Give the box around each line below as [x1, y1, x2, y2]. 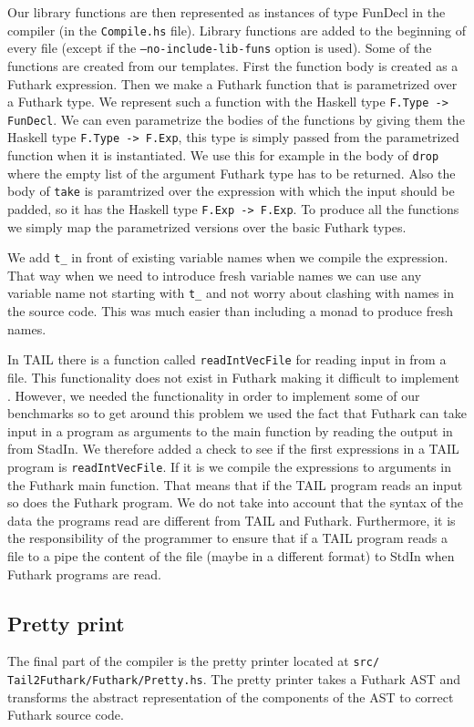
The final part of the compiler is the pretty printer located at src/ [7, 651, 380, 671]
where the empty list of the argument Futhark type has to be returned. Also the [7, 163, 456, 182]
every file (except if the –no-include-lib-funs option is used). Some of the [7, 38, 432, 57]
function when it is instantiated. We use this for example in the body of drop [7, 146, 439, 165]
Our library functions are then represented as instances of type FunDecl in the [7, 3, 446, 21]
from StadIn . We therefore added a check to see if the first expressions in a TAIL [7, 439, 459, 458]
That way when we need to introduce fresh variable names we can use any [7, 265, 422, 284]
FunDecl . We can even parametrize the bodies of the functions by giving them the [7, 109, 465, 128]
